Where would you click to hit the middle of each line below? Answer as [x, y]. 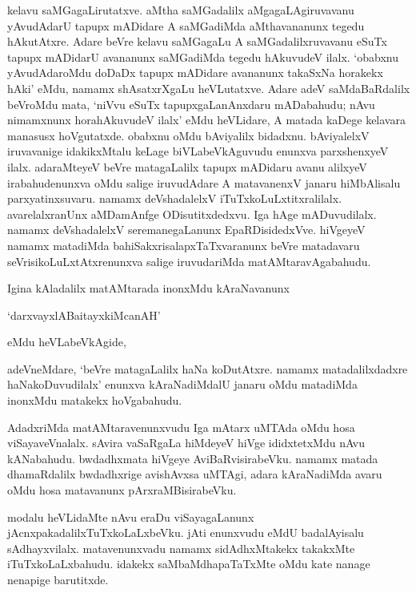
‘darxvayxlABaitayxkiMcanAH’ [84, 315]
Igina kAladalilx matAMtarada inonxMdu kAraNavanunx [148, 288]
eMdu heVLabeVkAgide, [67, 342]
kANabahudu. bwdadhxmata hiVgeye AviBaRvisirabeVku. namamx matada [193, 458]
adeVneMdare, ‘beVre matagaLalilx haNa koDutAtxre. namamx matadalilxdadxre [208, 368]
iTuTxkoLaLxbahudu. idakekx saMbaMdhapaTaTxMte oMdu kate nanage [189, 564]
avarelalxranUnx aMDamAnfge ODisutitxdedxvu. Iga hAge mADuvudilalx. [192, 214]
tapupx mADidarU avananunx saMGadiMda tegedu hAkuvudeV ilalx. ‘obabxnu [203, 56]
